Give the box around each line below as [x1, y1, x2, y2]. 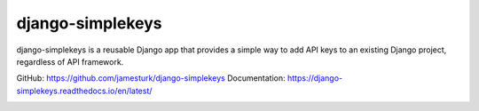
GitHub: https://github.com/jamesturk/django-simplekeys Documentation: [16, 73, 286, 83]
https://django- [287, 73, 343, 83]
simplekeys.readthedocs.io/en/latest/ [16, 85, 153, 96]
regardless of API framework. [16, 56, 124, 67]
